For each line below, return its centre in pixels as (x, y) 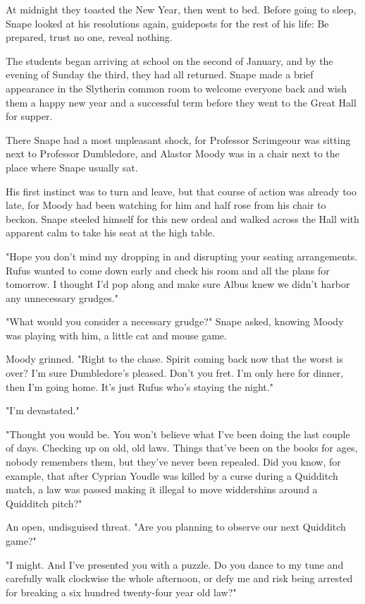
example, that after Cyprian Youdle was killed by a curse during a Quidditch (172, 475)
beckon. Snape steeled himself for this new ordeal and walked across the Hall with (182, 218)
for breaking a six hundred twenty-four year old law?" (121, 592)
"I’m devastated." (43, 410)
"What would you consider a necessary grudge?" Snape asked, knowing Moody (175, 321)
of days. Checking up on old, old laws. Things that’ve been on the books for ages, (182, 448)
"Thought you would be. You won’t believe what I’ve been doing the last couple (178, 434)
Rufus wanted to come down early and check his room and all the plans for (168, 270)
